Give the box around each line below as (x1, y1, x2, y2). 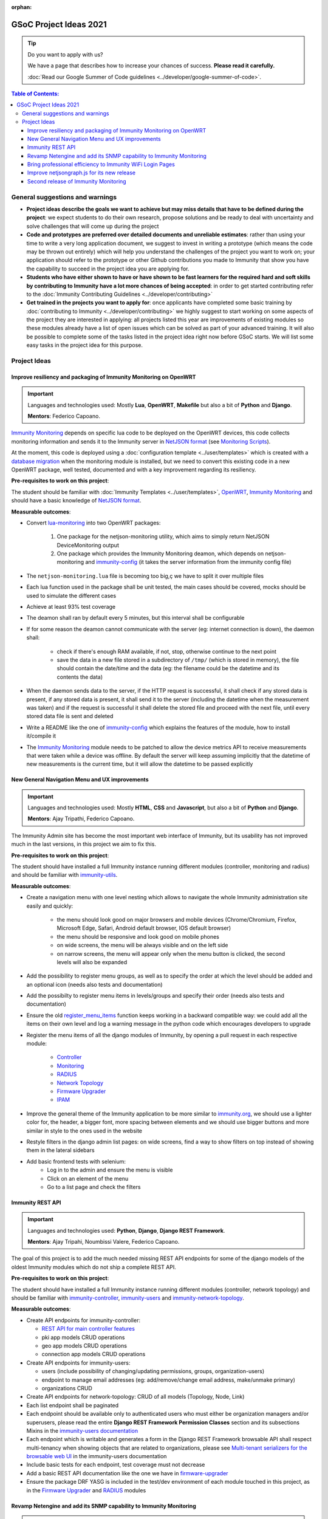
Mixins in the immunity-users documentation (26, 1427, 138, 1434)
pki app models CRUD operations (41, 1334, 125, 1341)
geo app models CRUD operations (41, 1342, 128, 1349)
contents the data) (56, 673, 103, 681)
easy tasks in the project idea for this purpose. (26, 341, 143, 349)
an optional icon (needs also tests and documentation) (26, 981, 163, 988)
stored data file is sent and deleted (26, 713, 114, 720)
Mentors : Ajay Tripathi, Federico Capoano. (27, 815, 135, 823)
